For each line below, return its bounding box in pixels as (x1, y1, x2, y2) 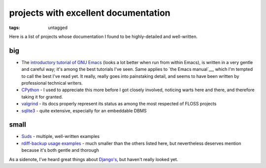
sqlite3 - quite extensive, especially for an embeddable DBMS (21, 107, 147, 113)
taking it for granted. (21, 94, 63, 100)
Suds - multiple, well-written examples (21, 134, 100, 139)
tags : (9, 25, 20, 31)
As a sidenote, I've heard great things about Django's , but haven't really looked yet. (9, 156, 178, 162)
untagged (48, 25, 67, 31)
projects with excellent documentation (9, 7, 171, 18)
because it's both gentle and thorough (21, 147, 100, 153)
